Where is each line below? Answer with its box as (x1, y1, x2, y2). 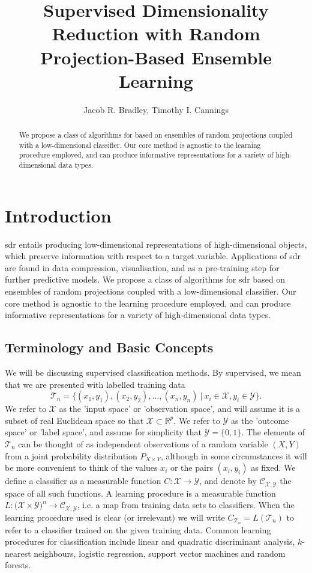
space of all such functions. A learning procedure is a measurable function (5, 486, 276, 499)
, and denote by (199, 474, 257, 487)
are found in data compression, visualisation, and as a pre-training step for (5, 261, 280, 274)
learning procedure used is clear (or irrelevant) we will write (5, 510, 225, 523)
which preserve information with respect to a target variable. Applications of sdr (5, 250, 301, 262)
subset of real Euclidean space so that (5, 414, 144, 426)
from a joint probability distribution (5, 449, 137, 462)
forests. (5, 559, 31, 571)
